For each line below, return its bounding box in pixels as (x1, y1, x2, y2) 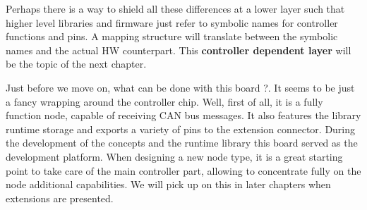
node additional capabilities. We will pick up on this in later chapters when (6, 177, 331, 192)
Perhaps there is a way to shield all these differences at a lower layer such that (6, 1, 345, 16)
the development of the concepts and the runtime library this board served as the (6, 135, 358, 150)
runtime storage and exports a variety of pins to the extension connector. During (6, 121, 356, 136)
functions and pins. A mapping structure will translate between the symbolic (6, 29, 338, 44)
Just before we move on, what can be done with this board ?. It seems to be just (6, 80, 355, 94)
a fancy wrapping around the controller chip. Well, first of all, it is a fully (6, 94, 323, 109)
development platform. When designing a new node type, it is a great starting (6, 149, 343, 163)
